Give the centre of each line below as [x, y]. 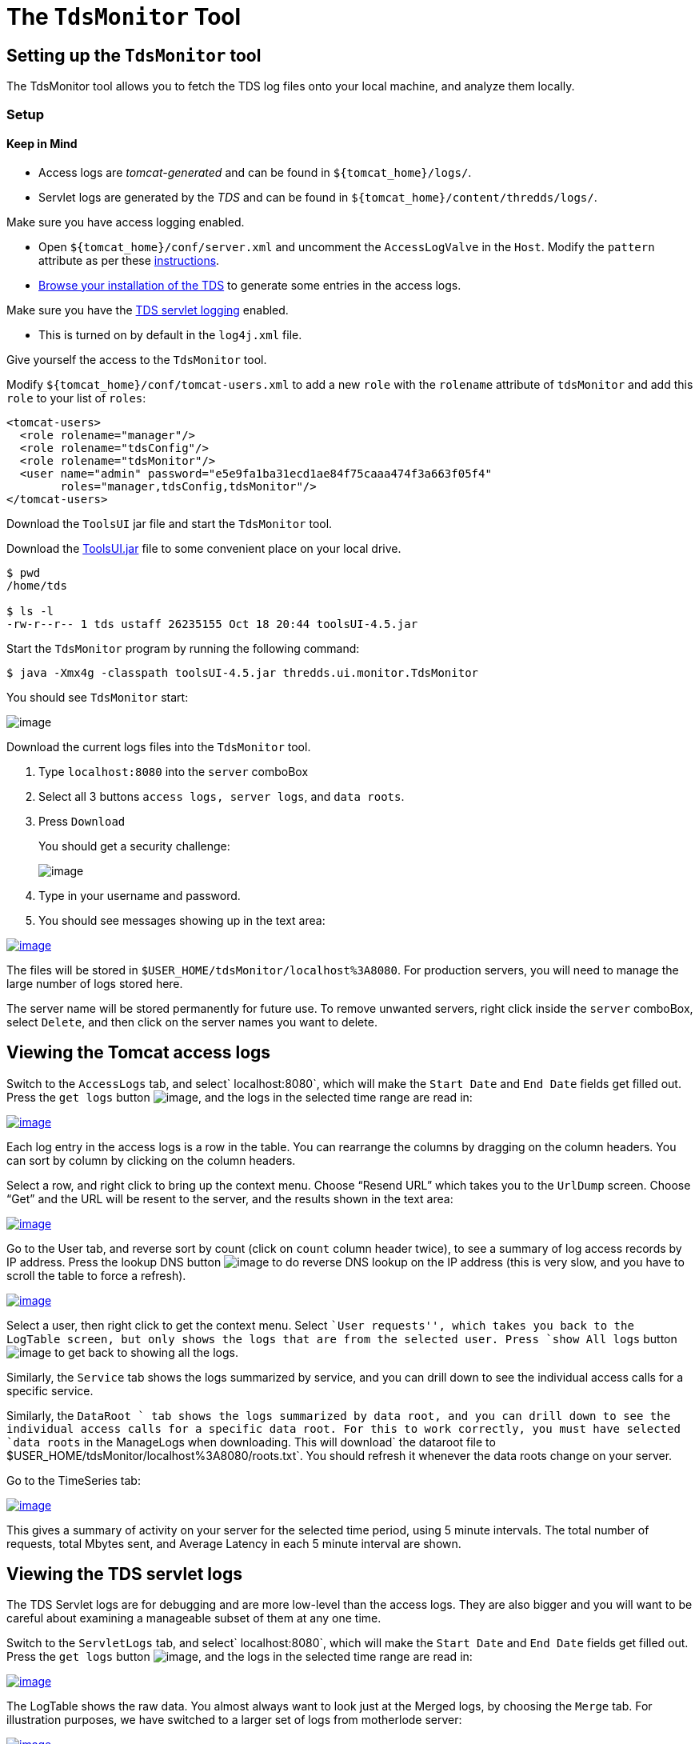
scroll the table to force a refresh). [96, 1275]
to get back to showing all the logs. [146, 1352]
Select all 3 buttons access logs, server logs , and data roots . [222, 796]
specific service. [50, 1390]
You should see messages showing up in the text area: [182, 920]
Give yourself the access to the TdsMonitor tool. [137, 359]
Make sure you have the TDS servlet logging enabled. [148, 310]
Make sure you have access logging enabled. [126, 222]
